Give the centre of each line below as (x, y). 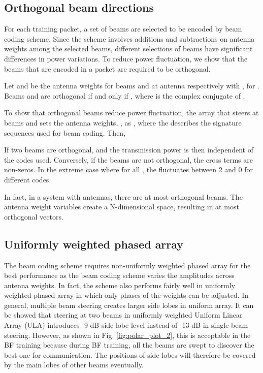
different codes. (28, 179)
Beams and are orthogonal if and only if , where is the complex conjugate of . (125, 95)
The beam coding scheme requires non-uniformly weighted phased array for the (127, 265)
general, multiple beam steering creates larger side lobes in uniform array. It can (129, 305)
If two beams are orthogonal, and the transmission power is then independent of (129, 150)
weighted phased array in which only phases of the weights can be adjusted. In (126, 295)
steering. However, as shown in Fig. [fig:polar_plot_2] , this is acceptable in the (127, 335)
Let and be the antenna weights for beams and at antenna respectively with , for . (132, 86)
